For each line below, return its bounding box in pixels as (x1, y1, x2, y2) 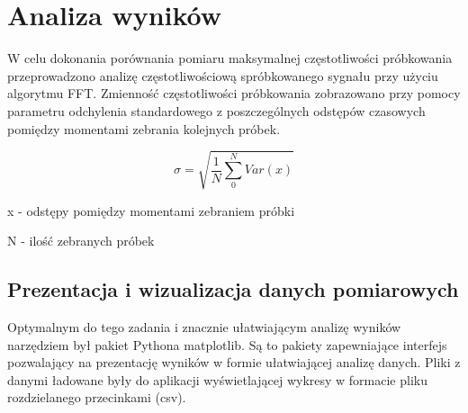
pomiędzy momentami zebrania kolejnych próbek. (7, 119, 281, 138)
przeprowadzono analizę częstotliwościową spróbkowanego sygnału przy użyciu (7, 66, 438, 85)
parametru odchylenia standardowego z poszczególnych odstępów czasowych (7, 101, 426, 120)
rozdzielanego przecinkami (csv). (7, 388, 186, 407)
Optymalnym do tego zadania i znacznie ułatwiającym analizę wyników (7, 318, 401, 337)
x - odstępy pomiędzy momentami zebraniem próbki (7, 201, 295, 220)
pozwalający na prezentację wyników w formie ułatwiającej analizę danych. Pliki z (7, 353, 461, 372)
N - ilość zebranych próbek (7, 231, 155, 250)
